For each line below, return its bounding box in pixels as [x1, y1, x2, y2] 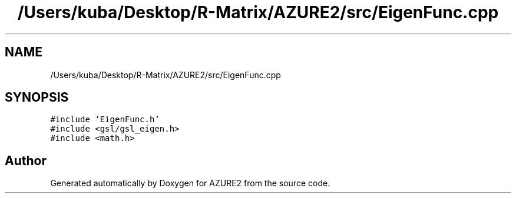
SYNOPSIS [5, 90, 69, 105]
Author [5, 153, 47, 168]
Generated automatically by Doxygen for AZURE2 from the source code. [50, 178, 330, 189]
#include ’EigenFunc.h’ [50, 115, 160, 125]
